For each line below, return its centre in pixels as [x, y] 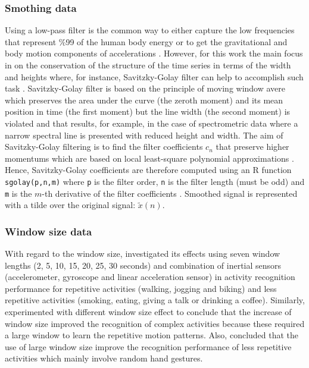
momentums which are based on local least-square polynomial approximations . [149, 158]
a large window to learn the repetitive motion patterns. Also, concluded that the [152, 335]
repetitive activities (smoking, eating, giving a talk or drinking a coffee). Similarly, [155, 300]
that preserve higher [252, 147]
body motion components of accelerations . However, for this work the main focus [154, 53]
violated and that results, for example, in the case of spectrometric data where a [152, 123]
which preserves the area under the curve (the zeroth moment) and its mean [144, 100]
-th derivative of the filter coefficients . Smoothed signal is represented [170, 193]
